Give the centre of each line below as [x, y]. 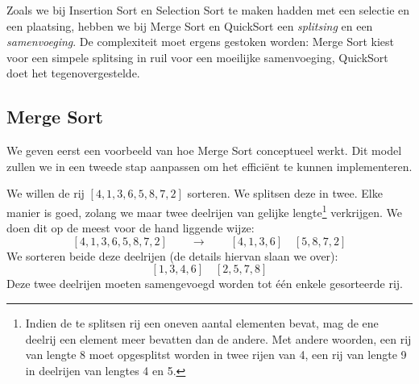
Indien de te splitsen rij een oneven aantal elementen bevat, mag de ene [202, 322]
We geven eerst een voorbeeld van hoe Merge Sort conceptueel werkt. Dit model [204, 150]
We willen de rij [46, 193]
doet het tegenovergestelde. [73, 73]
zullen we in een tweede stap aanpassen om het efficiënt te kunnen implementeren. [209, 166]
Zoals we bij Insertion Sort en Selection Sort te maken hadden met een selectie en [208, 10]
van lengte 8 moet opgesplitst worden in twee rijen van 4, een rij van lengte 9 [216, 355]
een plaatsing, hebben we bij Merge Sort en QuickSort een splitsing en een [190, 25]
